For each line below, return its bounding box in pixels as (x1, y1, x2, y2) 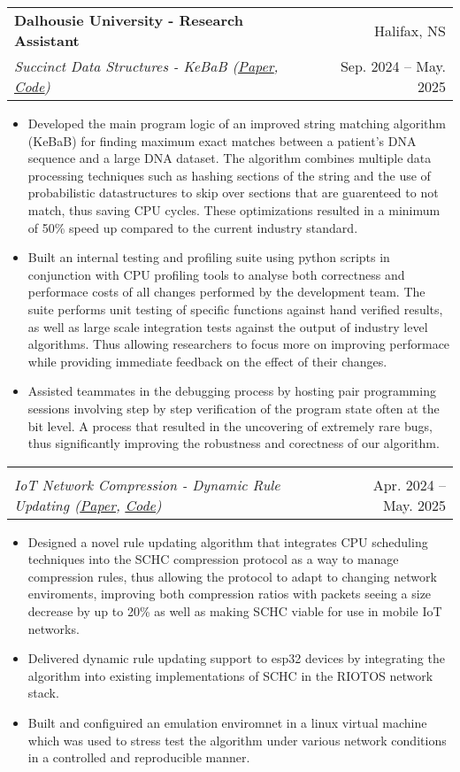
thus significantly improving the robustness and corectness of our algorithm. (27, 434, 440, 452)
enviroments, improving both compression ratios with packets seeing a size (27, 584, 432, 603)
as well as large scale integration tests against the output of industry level (27, 317, 428, 336)
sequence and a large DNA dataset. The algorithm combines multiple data (27, 149, 432, 167)
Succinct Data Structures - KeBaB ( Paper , (14, 56, 279, 76)
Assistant (14, 30, 80, 50)
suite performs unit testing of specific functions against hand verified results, (27, 299, 443, 318)
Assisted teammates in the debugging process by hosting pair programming (27, 382, 436, 400)
